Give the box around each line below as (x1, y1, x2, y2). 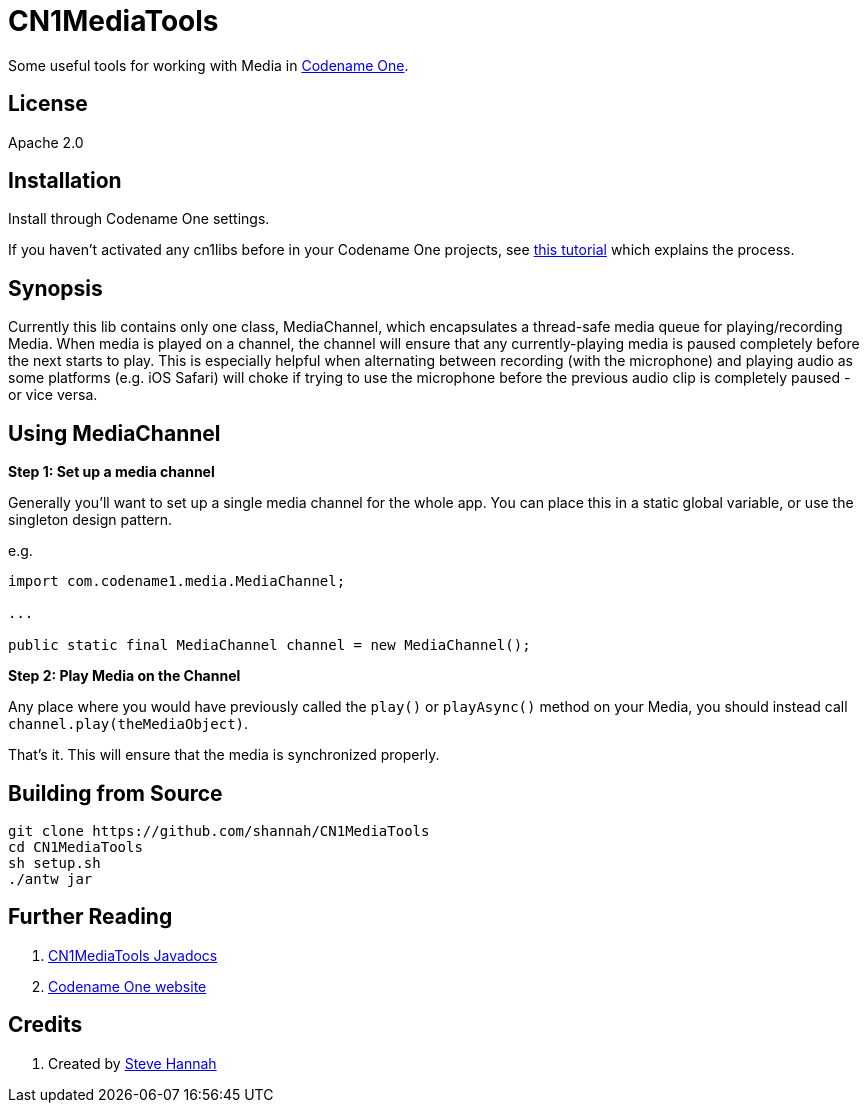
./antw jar (8, 870, 93, 887)
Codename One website (48, 977, 207, 995)
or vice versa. (8, 386, 98, 404)
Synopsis (8, 275, 103, 301)
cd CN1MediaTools (8, 838, 143, 855)
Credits (8, 1012, 83, 1038)
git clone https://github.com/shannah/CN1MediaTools (8, 822, 430, 839)
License (8, 91, 88, 117)
